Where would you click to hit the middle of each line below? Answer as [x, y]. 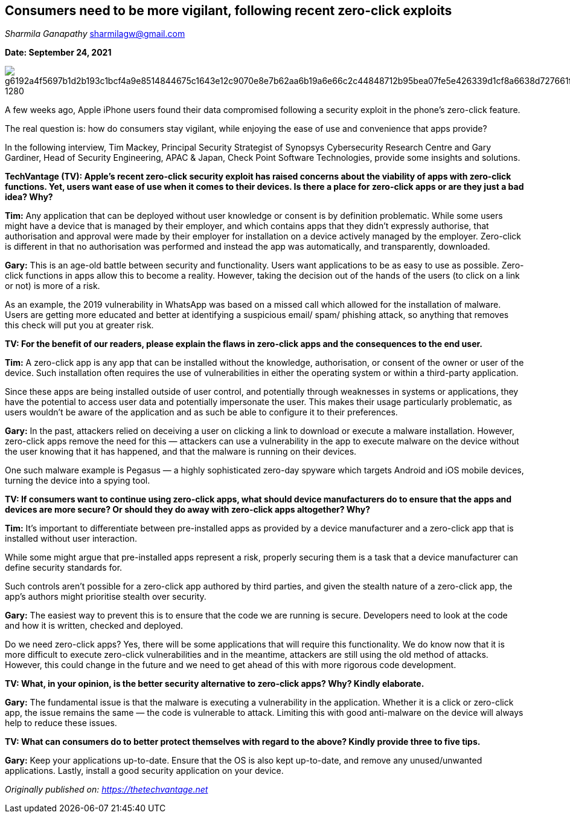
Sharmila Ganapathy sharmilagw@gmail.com [95, 34]
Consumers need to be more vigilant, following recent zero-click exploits [229, 11]
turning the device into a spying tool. [78, 481]
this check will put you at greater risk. [79, 325]
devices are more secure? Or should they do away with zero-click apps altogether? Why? [188, 510]
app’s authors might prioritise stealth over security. [106, 597]
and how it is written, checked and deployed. [94, 626]
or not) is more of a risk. [53, 286]
